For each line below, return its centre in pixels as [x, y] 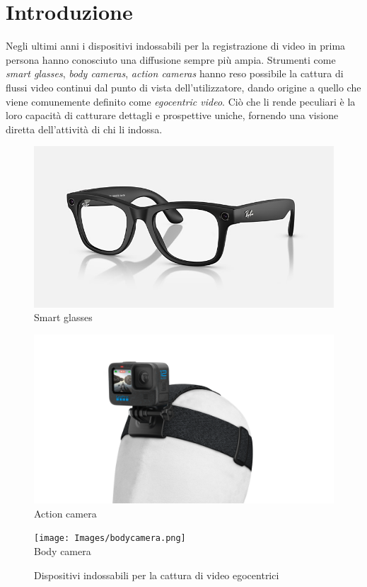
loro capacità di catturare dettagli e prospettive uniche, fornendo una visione [172, 115]
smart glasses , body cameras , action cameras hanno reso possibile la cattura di [175, 73]
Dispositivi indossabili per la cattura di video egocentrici [157, 575]
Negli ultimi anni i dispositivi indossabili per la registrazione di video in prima [176, 46]
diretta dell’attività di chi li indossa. [84, 129]
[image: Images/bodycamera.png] [110, 538]
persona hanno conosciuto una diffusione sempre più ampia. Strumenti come [171, 59]
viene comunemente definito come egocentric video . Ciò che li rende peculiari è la [181, 101]
